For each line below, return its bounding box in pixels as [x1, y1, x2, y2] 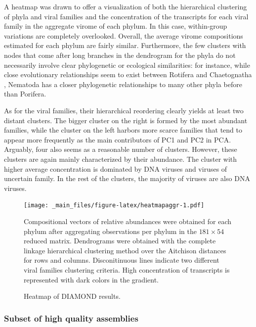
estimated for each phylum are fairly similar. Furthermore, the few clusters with [4, 40, 246, 50]
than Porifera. [4, 89, 46, 99]
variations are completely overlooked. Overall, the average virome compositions [4, 30, 243, 41]
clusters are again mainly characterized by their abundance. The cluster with [4, 153, 237, 164]
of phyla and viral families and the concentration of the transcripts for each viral [4, 11, 249, 21]
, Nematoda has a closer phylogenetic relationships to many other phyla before [4, 79, 242, 89]
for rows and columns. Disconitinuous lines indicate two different [24, 255, 219, 265]
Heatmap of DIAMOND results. [24, 291, 121, 301]
